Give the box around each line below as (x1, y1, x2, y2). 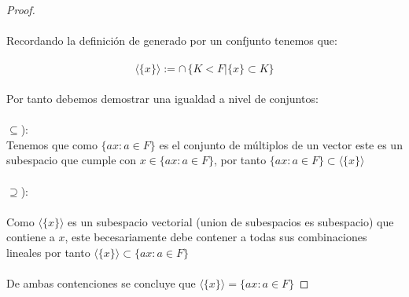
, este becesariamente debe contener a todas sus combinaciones (64, 229, 367, 245)
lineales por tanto (6, 244, 90, 260)
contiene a (6, 229, 55, 245)
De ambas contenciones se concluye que (6, 275, 196, 291)
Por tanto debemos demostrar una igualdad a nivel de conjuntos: (6, 90, 319, 106)
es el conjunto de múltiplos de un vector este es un (159, 136, 403, 152)
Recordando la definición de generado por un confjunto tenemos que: (6, 32, 337, 49)
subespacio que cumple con (6, 152, 137, 168)
